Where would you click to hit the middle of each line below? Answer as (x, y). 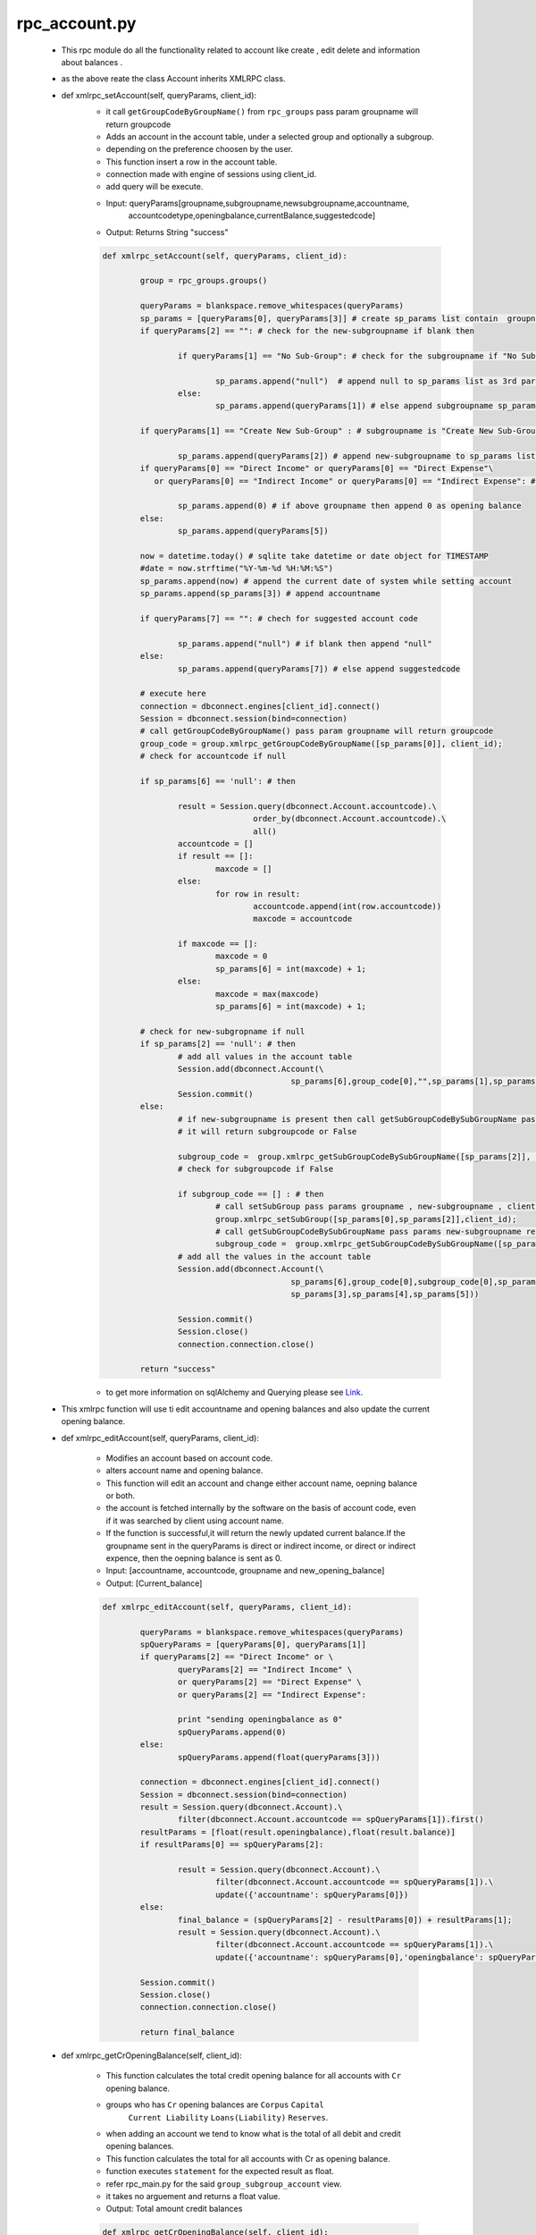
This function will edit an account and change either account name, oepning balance (262, 1483)
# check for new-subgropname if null (222, 1031)
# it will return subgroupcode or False (267, 1131)
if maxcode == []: (218, 944)
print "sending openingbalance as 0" (260, 1720)
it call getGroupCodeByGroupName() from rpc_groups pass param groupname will (262, 112)
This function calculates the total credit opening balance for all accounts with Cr (254, 2076)
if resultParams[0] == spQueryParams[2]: (232, 1845)
